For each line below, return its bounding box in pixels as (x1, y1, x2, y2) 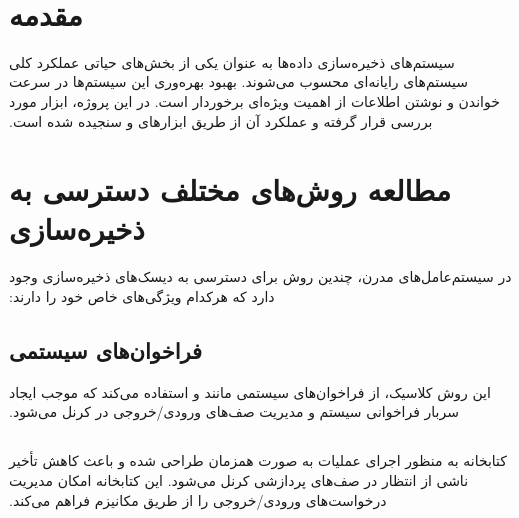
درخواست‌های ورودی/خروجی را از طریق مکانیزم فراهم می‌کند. (9, 489, 387, 510)
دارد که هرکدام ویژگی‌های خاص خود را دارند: (9, 286, 275, 306)
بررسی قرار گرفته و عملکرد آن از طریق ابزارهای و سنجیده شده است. (9, 110, 433, 131)
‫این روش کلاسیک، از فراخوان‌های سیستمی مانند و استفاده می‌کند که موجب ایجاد (9, 381, 491, 402)
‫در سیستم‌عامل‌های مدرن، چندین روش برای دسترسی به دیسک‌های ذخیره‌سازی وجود (9, 266, 512, 287)
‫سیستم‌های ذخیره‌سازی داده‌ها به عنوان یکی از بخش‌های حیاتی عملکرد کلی (9, 51, 455, 72)
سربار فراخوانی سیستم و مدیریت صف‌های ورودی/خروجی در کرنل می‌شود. (9, 401, 459, 422)
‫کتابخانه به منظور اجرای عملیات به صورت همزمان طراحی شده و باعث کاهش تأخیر (9, 450, 507, 471)
